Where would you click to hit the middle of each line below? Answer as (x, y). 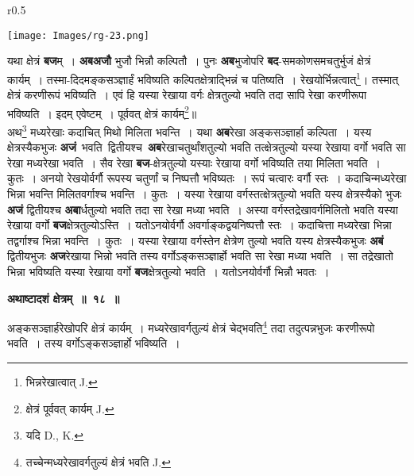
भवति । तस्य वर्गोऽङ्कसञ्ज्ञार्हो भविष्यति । (94, 343)
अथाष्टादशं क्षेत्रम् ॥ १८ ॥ (64, 298)
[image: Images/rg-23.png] (78, 35)
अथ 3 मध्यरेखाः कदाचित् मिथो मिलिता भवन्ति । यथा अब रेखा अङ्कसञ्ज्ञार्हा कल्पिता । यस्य (190, 130)
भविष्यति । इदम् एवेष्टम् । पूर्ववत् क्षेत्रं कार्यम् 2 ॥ (102, 112)
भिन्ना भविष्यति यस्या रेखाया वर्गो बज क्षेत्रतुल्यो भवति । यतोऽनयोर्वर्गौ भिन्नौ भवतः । (168, 271)
